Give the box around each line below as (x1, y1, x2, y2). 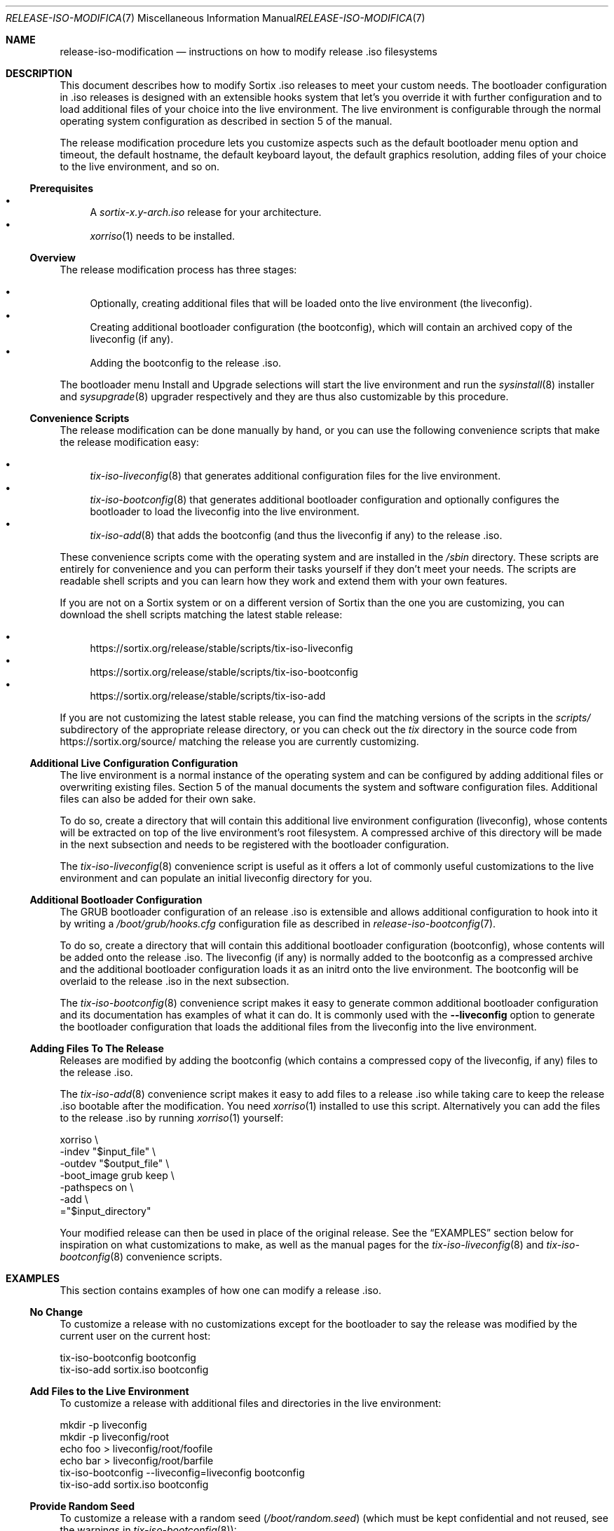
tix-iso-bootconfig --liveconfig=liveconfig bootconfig (60, 1467, 305, 1478)
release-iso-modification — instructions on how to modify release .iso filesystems (60, 46, 437, 57)
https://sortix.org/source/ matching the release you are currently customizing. (60, 735, 419, 747)
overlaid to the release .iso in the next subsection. (60, 975, 289, 987)
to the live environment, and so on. (60, 161, 220, 172)
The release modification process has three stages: (60, 264, 297, 275)
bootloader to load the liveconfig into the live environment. (90, 505, 360, 517)
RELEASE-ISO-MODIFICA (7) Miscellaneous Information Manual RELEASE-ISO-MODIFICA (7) (6, 12, 425, 24)
